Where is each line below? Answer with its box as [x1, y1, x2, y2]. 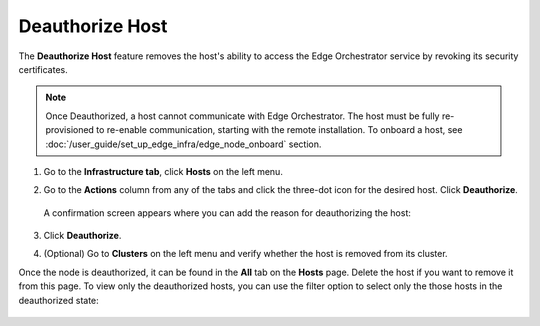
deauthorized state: [18, 294, 99, 306]
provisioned [45, 124, 95, 136]
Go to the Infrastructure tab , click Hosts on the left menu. [43, 165, 284, 177]
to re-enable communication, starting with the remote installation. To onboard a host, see [96, 124, 463, 136]
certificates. [18, 63, 69, 75]
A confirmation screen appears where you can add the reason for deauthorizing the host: [43, 206, 412, 219]
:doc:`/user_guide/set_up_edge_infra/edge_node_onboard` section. [45, 138, 322, 150]
